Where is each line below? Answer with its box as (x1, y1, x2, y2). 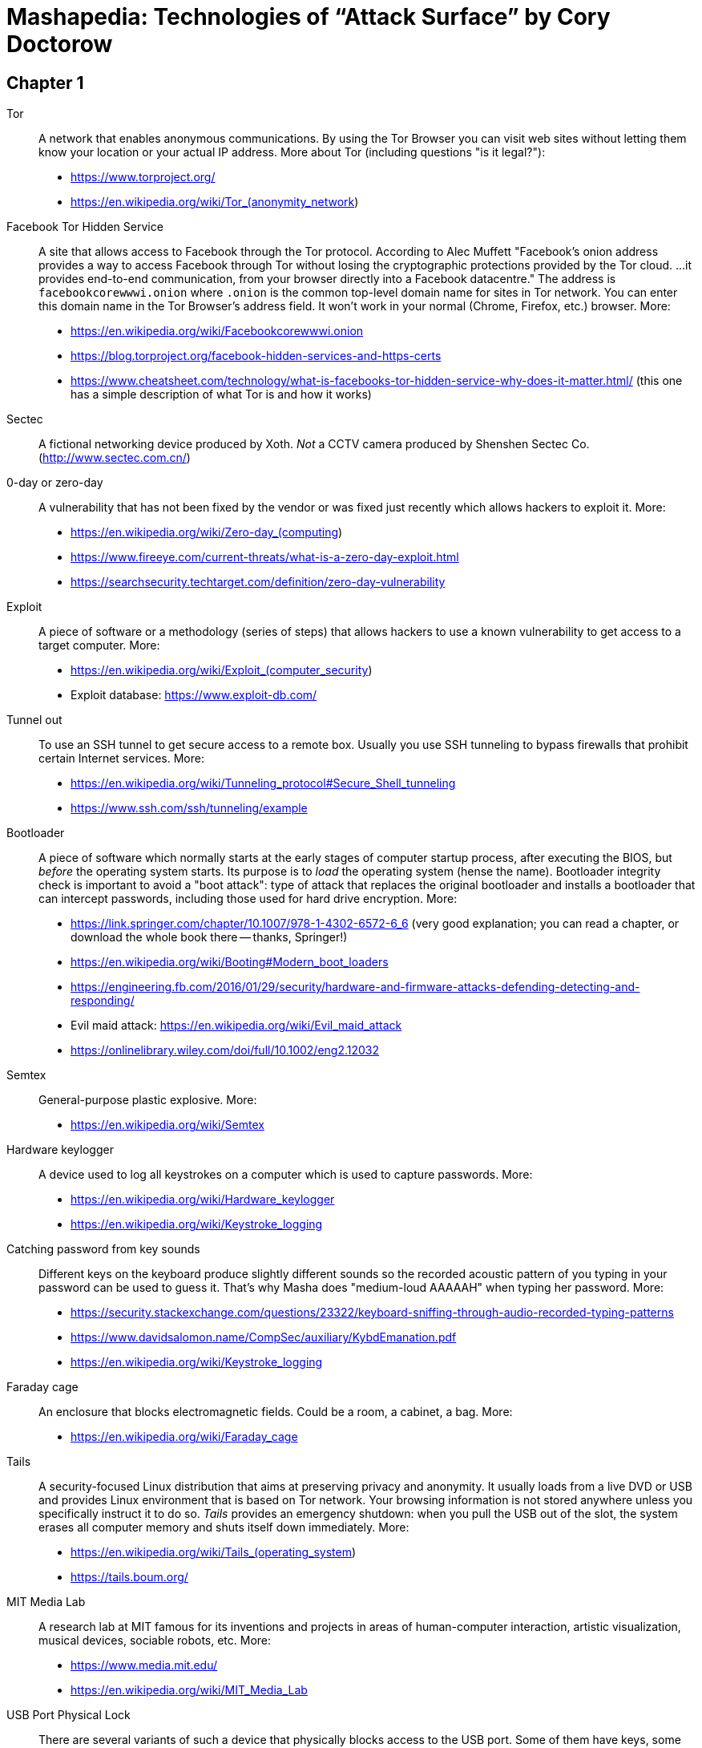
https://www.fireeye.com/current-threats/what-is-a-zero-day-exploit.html (71, 550, 459, 564)
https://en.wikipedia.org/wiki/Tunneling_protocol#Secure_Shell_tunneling (71, 776, 456, 791)
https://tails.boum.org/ (71, 1570, 188, 1584)
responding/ (71, 993, 135, 1008)
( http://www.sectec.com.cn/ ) (38, 451, 191, 465)
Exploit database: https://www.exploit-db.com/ (71, 688, 317, 702)
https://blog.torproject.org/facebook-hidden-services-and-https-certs (71, 349, 442, 363)
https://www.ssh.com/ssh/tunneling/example (71, 801, 308, 815)
